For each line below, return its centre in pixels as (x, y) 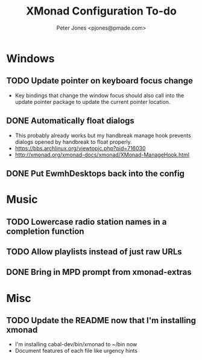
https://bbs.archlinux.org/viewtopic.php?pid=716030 (80, 148)
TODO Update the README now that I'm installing (101, 320)
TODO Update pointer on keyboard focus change (99, 81)
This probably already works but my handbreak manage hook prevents (103, 135)
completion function (45, 231)
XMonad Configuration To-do (101, 11)
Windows (30, 58)
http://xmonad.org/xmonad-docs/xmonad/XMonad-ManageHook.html (102, 155)
